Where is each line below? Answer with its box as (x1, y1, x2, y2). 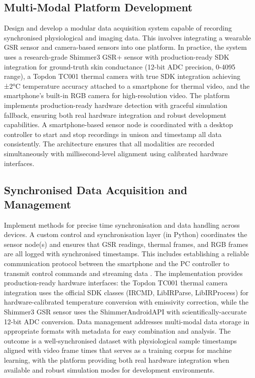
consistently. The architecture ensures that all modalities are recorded (4, 138, 215, 149)
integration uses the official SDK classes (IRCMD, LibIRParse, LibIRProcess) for (4, 287, 249, 297)
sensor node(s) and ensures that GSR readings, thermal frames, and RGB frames (4, 239, 248, 249)
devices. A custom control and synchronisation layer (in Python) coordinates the (4, 229, 247, 240)
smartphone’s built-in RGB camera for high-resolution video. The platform (4, 90, 230, 101)
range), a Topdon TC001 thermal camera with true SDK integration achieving (4, 71, 241, 81)
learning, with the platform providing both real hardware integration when (4, 355, 229, 365)
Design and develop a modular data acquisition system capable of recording (4, 23, 232, 33)
